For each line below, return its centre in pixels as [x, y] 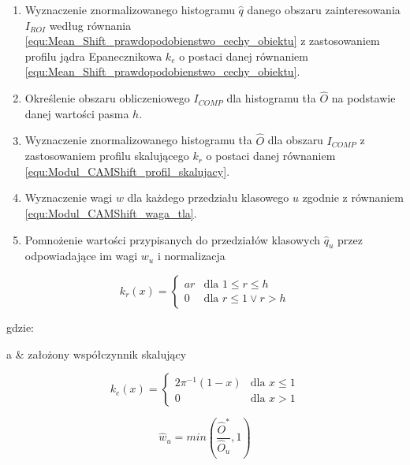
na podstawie [363, 98]
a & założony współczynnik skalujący [97, 353]
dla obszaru [295, 140]
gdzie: [20, 327]
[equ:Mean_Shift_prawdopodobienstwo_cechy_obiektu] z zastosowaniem [202, 41]
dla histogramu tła [271, 98]
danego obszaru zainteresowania [324, 9]
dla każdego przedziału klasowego [208, 197]
